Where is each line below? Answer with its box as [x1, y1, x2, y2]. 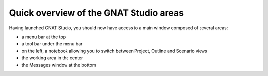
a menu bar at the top [21, 34, 66, 40]
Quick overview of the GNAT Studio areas [9, 7, 184, 18]
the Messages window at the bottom [21, 62, 96, 68]
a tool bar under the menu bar [21, 41, 83, 47]
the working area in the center [21, 55, 83, 61]
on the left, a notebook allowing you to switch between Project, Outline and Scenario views [21, 48, 208, 54]
